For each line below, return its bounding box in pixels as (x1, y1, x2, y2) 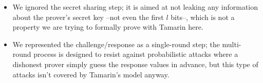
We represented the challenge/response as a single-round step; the (12, 38, 220, 49)
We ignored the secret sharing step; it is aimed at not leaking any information (12, 2, 258, 12)
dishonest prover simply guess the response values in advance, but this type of (12, 58, 258, 69)
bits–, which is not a (171, 11, 235, 22)
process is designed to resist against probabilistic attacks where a (33, 49, 238, 59)
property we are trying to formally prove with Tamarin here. (12, 22, 203, 32)
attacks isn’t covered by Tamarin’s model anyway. (12, 69, 170, 79)
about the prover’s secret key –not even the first (12, 11, 164, 22)
